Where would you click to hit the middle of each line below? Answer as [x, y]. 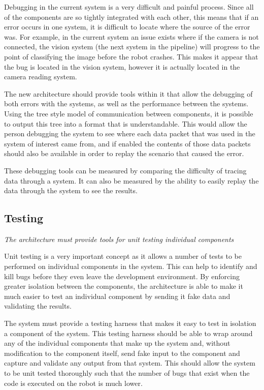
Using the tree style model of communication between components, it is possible [129, 113]
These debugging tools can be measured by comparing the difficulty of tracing [125, 170]
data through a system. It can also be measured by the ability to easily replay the [131, 180]
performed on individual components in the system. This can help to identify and [131, 266]
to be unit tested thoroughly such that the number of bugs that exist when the [127, 373]
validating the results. [38, 306]
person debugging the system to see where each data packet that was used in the [130, 133]
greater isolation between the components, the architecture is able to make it [124, 286]
